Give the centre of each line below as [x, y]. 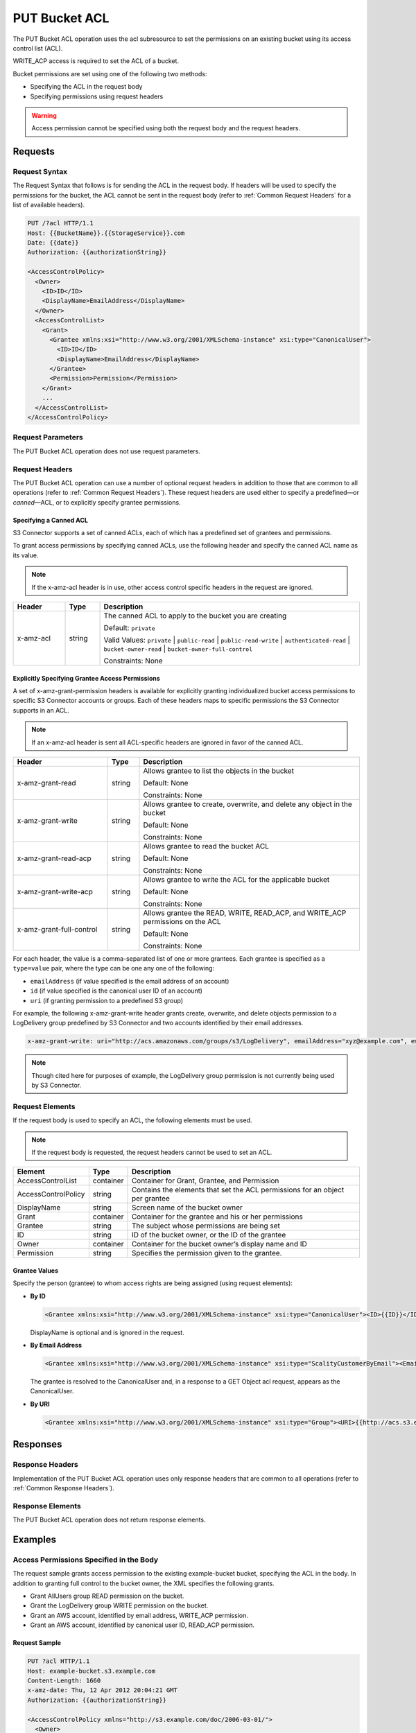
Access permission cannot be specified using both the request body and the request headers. [166, 128]
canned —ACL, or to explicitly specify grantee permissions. [97, 502]
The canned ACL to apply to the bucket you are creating [195, 616]
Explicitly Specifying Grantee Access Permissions [87, 678]
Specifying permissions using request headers [97, 96]
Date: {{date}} [53, 242]
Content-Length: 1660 [64, 1681]
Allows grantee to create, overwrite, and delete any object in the [248, 804]
